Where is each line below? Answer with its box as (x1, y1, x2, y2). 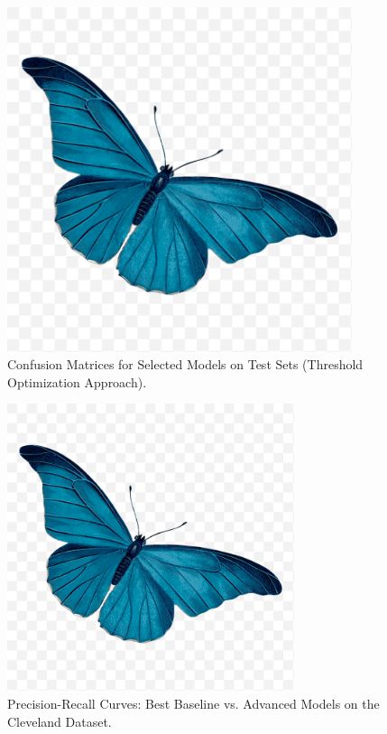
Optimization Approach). (7, 372, 147, 391)
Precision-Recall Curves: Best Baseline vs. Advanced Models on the (7, 693, 380, 712)
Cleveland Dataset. (7, 711, 112, 730)
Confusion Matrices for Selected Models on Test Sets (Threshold (7, 355, 364, 374)
